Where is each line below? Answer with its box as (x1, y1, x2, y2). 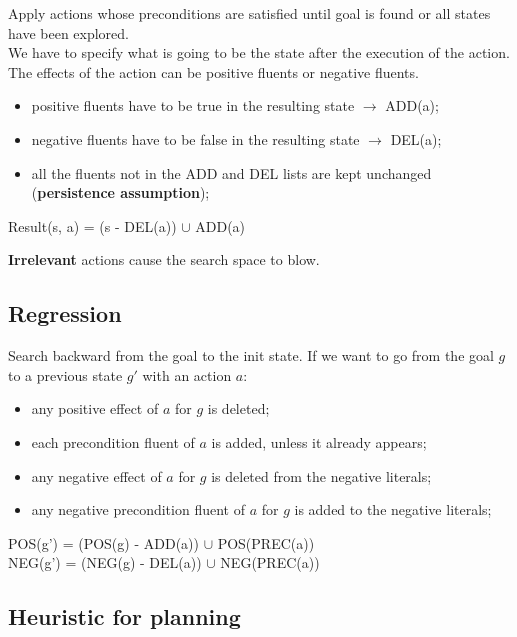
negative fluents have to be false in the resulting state (31, 128, 360, 149)
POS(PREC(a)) (217, 532, 315, 553)
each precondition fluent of (31, 431, 195, 452)
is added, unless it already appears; (211, 431, 427, 452)
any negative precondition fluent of (31, 499, 245, 520)
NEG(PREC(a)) (220, 552, 320, 573)
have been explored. (8, 22, 129, 43)
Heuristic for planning (8, 601, 241, 632)
